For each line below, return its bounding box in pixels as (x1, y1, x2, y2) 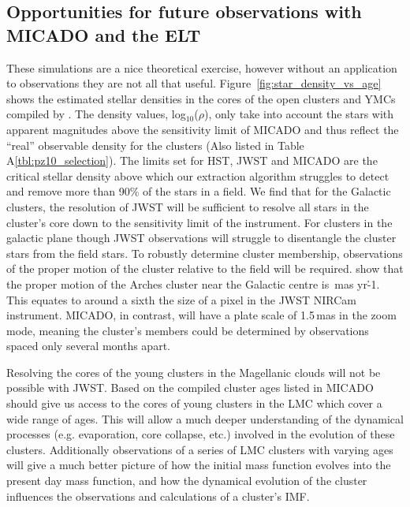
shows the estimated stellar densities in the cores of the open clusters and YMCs (6, 90, 396, 106)
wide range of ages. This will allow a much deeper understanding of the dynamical (6, 410, 404, 427)
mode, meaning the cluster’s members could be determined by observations (6, 322, 369, 338)
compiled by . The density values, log (6, 106, 186, 122)
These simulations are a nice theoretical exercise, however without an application (6, 59, 397, 76)
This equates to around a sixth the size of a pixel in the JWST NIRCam (6, 291, 357, 308)
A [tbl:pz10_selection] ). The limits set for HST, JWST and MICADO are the (6, 152, 378, 169)
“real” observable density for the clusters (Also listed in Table (6, 136, 304, 153)
